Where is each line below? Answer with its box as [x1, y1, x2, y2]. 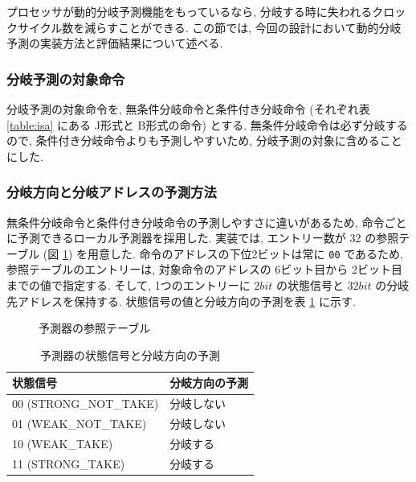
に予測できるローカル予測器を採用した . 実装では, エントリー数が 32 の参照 [6, 229, 399, 246]
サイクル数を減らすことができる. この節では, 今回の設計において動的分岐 [17, 19, 402, 35]
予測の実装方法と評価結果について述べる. [6, 35, 223, 51]
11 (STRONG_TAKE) [12, 455, 125, 472]
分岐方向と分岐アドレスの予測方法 [6, 182, 217, 202]
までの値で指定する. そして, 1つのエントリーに [6, 277, 251, 294]
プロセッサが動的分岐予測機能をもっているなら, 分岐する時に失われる [6, 3, 373, 19]
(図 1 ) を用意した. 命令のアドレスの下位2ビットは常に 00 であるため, [43, 245, 404, 262]
